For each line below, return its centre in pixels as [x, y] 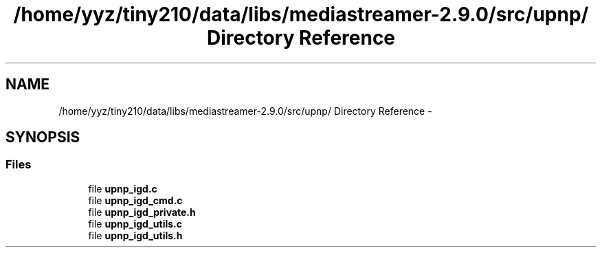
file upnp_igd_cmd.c [135, 200]
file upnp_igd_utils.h [135, 235]
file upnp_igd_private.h [142, 212]
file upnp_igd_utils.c [135, 223]
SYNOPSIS [43, 137]
